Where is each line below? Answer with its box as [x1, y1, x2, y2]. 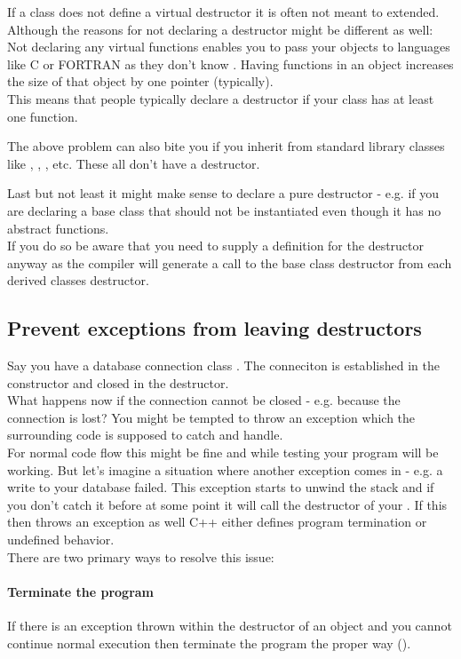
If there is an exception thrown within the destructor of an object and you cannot [7, 616, 452, 635]
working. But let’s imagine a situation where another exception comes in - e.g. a [7, 460, 443, 479]
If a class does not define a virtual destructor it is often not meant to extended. [7, 3, 440, 20]
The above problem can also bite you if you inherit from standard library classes [7, 137, 445, 155]
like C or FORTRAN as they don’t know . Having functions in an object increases [7, 54, 454, 73]
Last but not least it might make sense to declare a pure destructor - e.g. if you [7, 184, 440, 202]
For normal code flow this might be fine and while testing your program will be [7, 443, 439, 462]
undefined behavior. [7, 530, 115, 549]
